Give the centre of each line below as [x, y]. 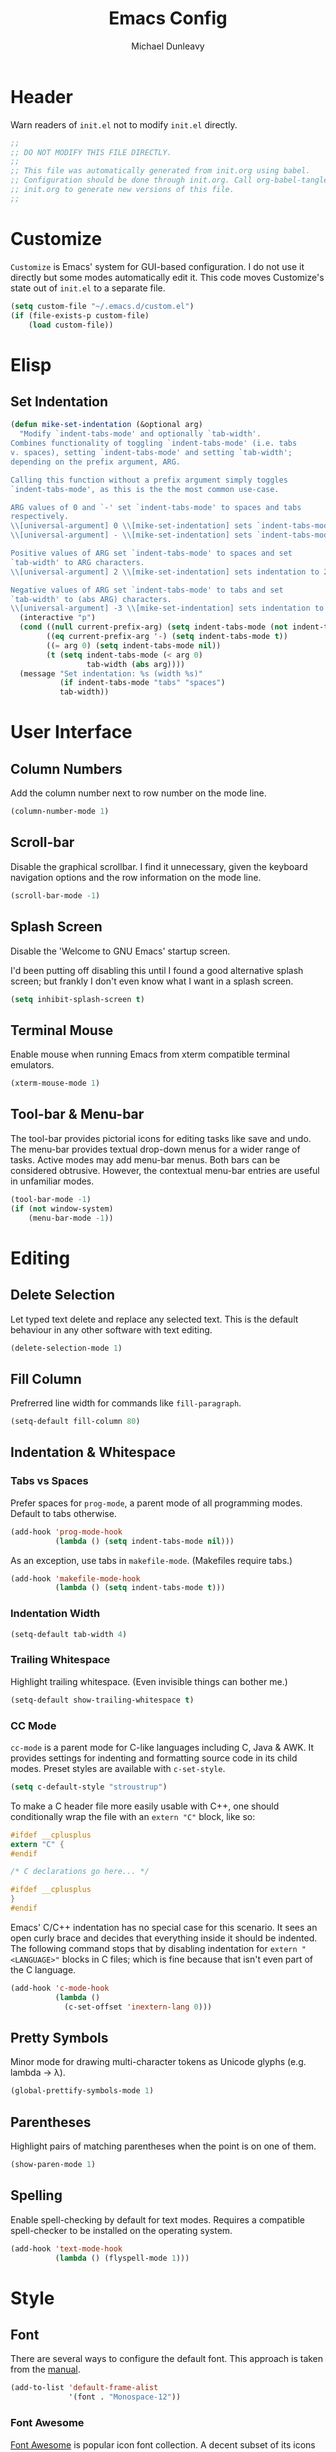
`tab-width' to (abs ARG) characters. [91, 599]
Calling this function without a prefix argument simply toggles [149, 480]
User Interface [71, 732]
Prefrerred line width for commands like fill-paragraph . [126, 1403]
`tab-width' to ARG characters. [77, 562]
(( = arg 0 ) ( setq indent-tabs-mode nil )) [134, 645]
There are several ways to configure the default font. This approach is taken [167, 2359]
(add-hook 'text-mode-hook [66, 2248]
